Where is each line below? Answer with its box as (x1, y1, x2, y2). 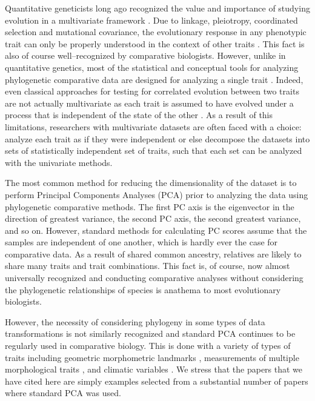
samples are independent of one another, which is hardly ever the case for (5, 236, 278, 248)
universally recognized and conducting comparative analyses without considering (5, 271, 303, 284)
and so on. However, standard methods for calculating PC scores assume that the (5, 224, 307, 236)
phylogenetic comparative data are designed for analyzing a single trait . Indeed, (5, 73, 303, 85)
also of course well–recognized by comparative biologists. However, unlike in (5, 49, 286, 62)
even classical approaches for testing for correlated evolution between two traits (5, 85, 299, 98)
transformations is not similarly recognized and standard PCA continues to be (5, 327, 296, 340)
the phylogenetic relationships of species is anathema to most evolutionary (5, 283, 281, 296)
